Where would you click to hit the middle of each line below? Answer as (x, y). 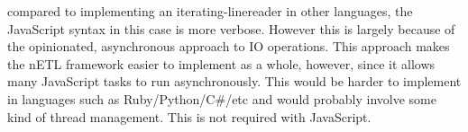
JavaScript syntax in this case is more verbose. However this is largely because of (231, 28)
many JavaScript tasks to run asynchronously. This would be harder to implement (234, 81)
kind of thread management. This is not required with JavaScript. (189, 116)
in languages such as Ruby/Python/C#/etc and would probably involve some (222, 98)
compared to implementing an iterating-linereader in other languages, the (210, 11)
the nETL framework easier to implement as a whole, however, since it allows (221, 63)
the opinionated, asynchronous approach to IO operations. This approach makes (229, 46)
